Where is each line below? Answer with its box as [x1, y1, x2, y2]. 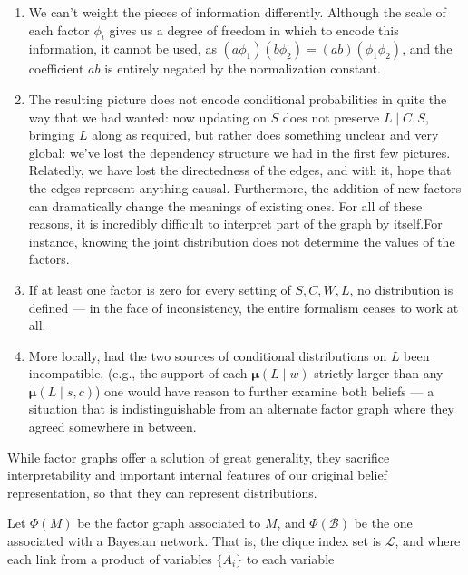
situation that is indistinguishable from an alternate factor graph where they [28, 399, 454, 418]
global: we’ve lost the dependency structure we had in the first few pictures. [28, 142, 451, 161]
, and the [402, 39, 453, 58]
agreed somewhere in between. [28, 417, 197, 436]
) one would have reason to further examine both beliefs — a [94, 381, 434, 400]
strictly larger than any [314, 364, 444, 383]
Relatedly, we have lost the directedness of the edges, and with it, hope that [28, 161, 452, 180]
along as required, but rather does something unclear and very [92, 125, 439, 144]
